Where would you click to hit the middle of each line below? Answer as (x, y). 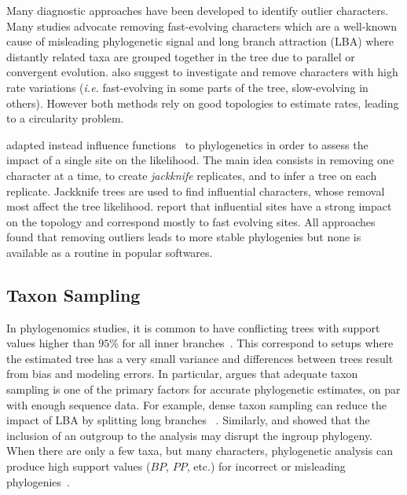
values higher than (51, 343)
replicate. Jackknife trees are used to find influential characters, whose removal (196, 191)
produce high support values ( (79, 466)
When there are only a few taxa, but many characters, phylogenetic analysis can (200, 451)
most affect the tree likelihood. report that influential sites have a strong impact (199, 206)
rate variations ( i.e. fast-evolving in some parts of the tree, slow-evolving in (187, 87)
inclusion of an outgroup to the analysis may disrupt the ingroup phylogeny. (190, 435)
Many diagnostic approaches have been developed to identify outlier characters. (198, 10)
